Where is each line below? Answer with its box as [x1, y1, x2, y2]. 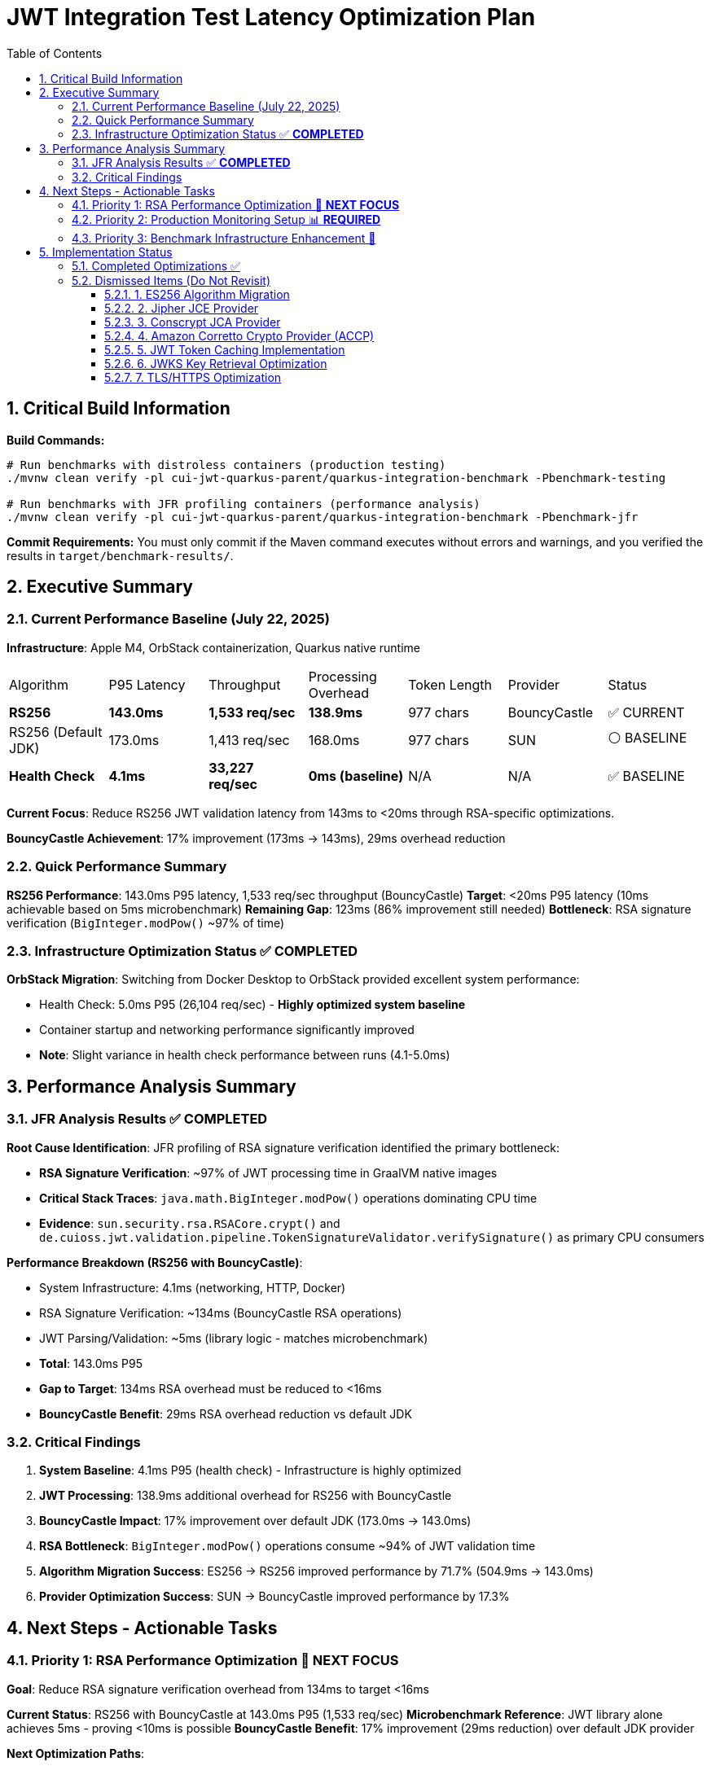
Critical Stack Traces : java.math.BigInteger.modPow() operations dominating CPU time [39, 1190, 538, 1205]
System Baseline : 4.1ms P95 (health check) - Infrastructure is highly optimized [39, 1463, 462, 1478]
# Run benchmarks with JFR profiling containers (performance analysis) [7, 497, 481, 511]
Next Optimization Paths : [7, 1746, 145, 1760]
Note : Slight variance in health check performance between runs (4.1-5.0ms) [39, 1048, 450, 1063]
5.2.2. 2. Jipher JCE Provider [104, 300, 259, 315]
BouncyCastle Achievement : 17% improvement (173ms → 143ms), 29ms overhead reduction [7, 831, 506, 845]
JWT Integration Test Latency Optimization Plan [7, 3, 536, 31]
